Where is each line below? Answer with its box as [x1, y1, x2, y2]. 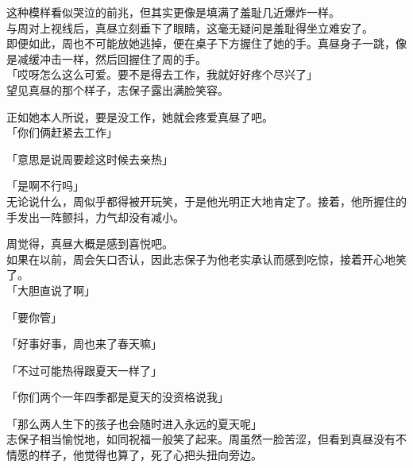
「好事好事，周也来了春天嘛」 [6, 335, 162, 352]
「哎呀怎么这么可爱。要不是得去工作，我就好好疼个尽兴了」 [6, 66, 318, 83]
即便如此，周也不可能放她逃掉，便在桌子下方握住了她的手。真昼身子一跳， [6, 35, 396, 52]
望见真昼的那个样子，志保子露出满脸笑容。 [6, 81, 229, 98]
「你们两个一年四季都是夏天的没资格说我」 [6, 389, 229, 405]
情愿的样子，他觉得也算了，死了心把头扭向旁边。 [6, 447, 262, 463]
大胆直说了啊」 [17, 281, 95, 298]
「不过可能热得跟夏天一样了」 [6, 362, 162, 378]
